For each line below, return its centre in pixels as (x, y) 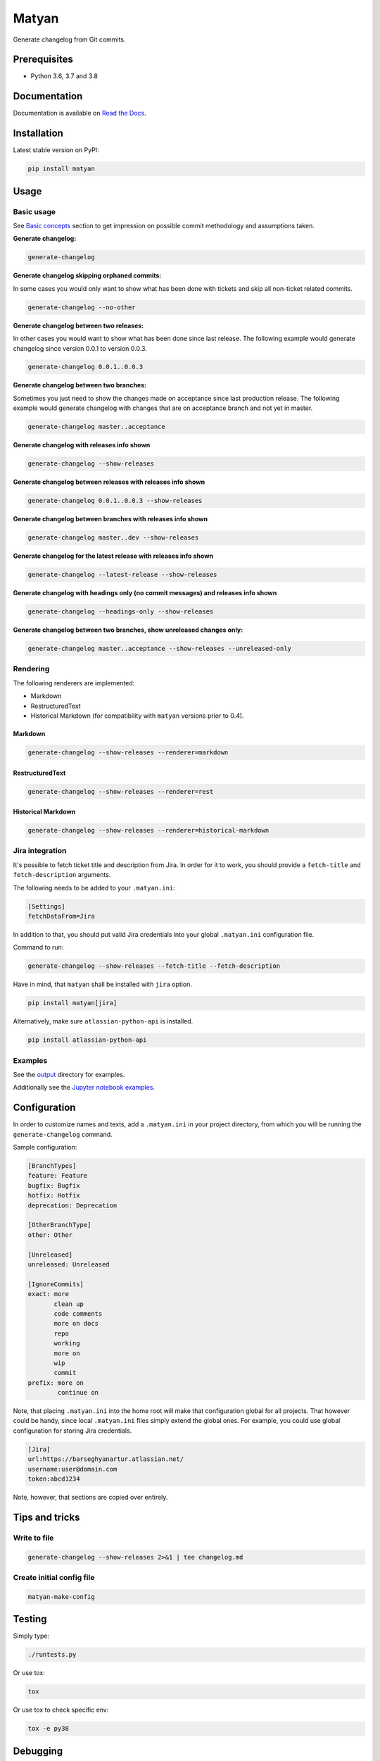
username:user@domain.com (72, 1469)
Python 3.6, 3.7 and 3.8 (64, 76)
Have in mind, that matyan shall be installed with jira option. (103, 984)
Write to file (33, 1538)
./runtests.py (52, 1655)
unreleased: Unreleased (69, 1264)
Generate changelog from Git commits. (69, 39)
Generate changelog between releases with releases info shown (109, 482)
